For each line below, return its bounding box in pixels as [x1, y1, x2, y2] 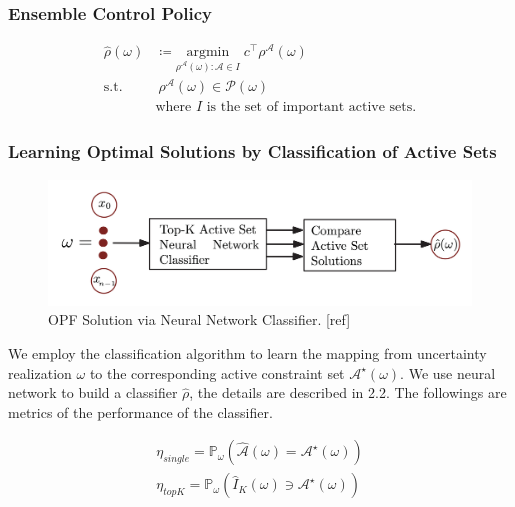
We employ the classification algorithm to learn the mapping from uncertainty [8, 342, 487, 363]
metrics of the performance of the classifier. [8, 401, 273, 422]
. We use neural [400, 362, 496, 383]
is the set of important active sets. [206, 100, 417, 115]
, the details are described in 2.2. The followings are [189, 382, 507, 403]
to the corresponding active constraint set [89, 362, 345, 383]
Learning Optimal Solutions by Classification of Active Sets [8, 139, 497, 164]
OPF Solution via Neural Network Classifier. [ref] [48, 309, 351, 330]
